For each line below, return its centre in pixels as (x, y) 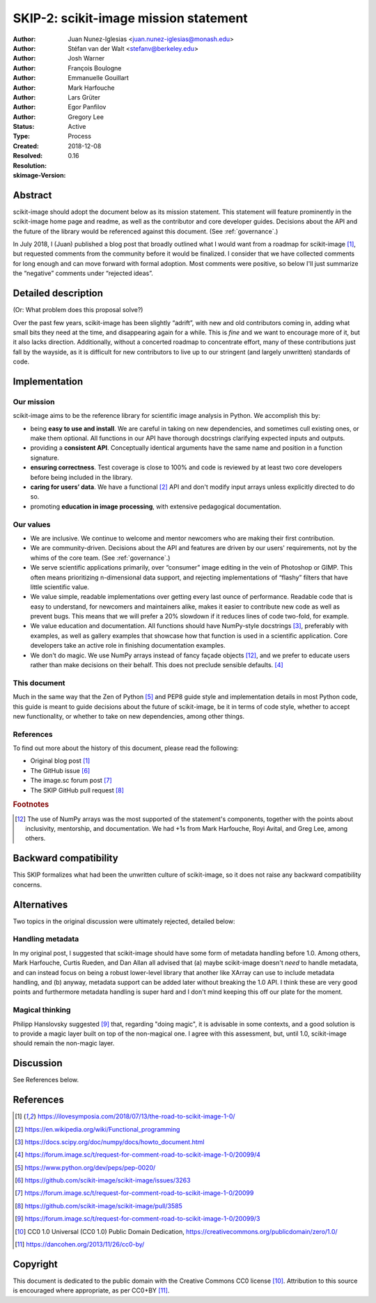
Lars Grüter (84, 97)
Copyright (36, 1264)
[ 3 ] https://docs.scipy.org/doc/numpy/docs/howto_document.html (110, 1141)
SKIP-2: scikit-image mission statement (131, 18)
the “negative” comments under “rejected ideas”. (83, 273)
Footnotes (31, 804)
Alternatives (40, 904)
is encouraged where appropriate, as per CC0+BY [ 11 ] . (91, 1290)
